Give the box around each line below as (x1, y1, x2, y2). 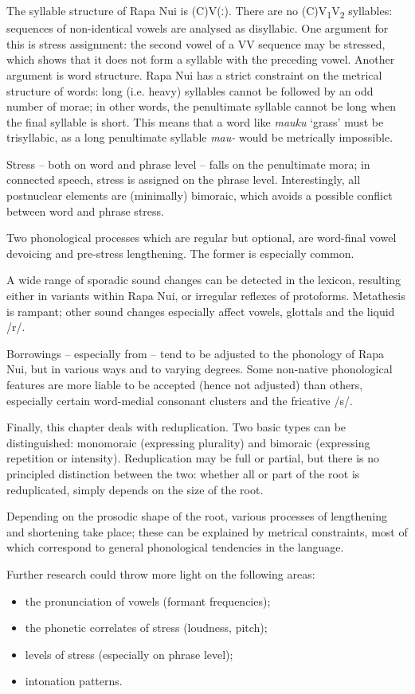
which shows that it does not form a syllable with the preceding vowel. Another (6, 51, 395, 68)
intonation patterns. (25, 673, 123, 689)
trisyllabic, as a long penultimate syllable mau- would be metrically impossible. (6, 129, 393, 146)
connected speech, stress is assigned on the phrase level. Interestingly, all (6, 171, 361, 188)
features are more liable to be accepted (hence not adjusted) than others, (6, 376, 363, 392)
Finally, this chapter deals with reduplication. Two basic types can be (6, 419, 346, 435)
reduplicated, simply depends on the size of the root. (6, 481, 264, 497)
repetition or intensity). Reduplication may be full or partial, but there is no (6, 450, 380, 466)
